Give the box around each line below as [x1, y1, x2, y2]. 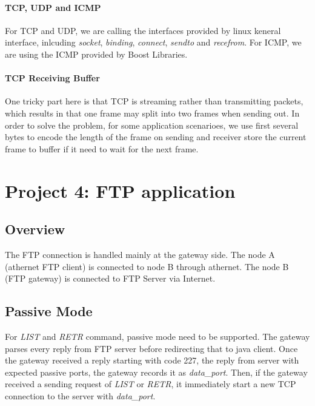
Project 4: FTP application [5, 178, 236, 203]
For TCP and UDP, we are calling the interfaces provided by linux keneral [5, 24, 281, 36]
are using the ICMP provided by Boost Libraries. [5, 47, 188, 60]
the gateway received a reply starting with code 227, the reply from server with [5, 354, 299, 367]
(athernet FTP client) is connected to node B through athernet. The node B [5, 260, 289, 272]
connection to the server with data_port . [5, 389, 156, 402]
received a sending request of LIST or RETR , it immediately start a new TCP [5, 377, 296, 390]
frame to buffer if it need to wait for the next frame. [5, 142, 199, 155]
